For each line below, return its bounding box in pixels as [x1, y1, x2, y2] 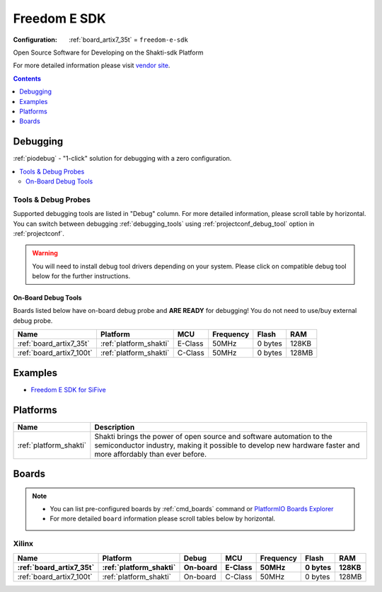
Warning [32, 249, 58, 258]
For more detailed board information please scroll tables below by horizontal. [50, 514, 276, 523]
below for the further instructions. [32, 272, 131, 280]
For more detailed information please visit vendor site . [13, 61, 170, 70]
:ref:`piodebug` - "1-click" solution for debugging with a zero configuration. [13, 154, 232, 163]
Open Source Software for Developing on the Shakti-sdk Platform [13, 48, 204, 57]
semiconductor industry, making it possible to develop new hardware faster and [94, 440, 360, 450]
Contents [13, 74, 42, 83]
